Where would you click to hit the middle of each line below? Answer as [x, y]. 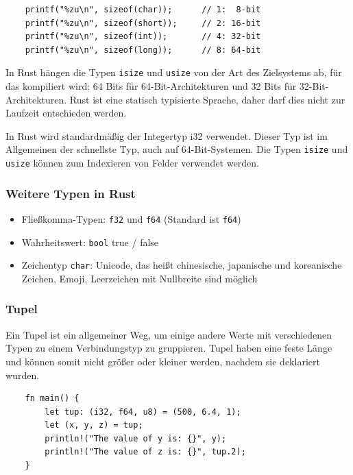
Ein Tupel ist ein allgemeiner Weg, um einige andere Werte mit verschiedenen [169, 334]
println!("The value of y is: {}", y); [136, 438]
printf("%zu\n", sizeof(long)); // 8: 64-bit [143, 50]
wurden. [23, 375]
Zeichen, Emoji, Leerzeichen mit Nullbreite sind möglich [139, 278]
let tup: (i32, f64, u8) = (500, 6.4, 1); [143, 412]
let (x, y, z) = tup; [94, 425]
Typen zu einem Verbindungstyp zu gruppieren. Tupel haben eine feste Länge [169, 348]
